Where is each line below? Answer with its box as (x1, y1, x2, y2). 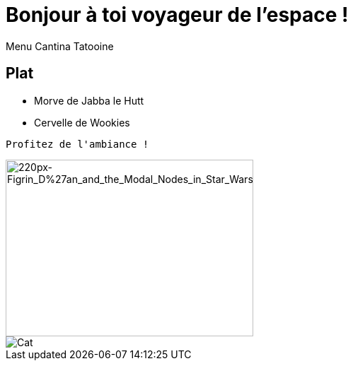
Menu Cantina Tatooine (6, 40, 114, 52)
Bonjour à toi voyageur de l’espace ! (6, 3, 349, 27)
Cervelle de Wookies (34, 116, 130, 129)
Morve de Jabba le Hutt (34, 94, 144, 107)
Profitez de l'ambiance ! (6, 138, 149, 150)
